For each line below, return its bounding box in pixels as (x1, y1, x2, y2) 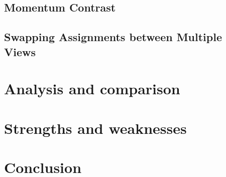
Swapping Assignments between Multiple (4, 29, 222, 45)
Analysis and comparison (4, 78, 180, 99)
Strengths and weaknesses (4, 117, 187, 138)
